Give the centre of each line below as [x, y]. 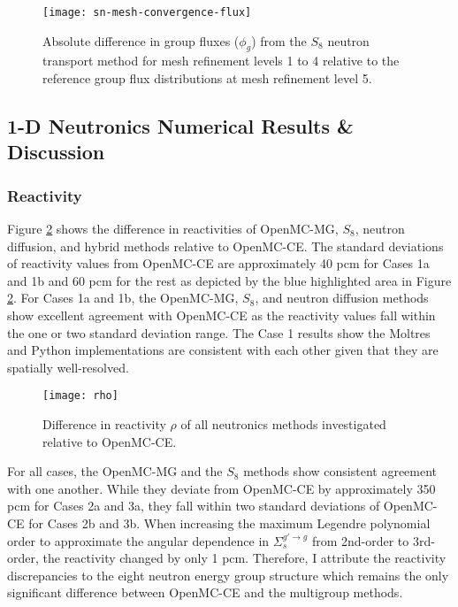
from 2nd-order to [360, 540]
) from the [279, 40]
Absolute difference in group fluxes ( [141, 40]
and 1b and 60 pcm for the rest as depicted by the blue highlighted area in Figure [229, 280]
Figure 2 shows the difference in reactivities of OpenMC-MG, [173, 229]
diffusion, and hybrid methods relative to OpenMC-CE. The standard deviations [225, 246]
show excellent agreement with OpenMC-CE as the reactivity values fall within [221, 315]
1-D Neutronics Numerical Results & [180, 126]
